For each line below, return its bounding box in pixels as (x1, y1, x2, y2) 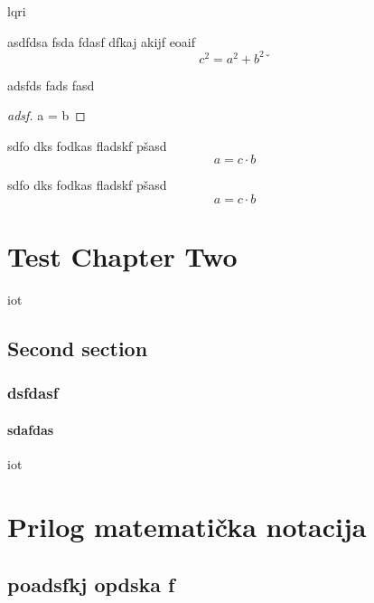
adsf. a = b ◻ (7, 106, 86, 125)
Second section (7, 334, 148, 363)
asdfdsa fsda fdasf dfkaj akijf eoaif (7, 32, 196, 51)
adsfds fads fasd (7, 75, 95, 94)
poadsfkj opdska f (7, 570, 175, 598)
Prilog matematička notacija (7, 507, 367, 544)
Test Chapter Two (7, 238, 238, 275)
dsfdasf (7, 382, 59, 404)
